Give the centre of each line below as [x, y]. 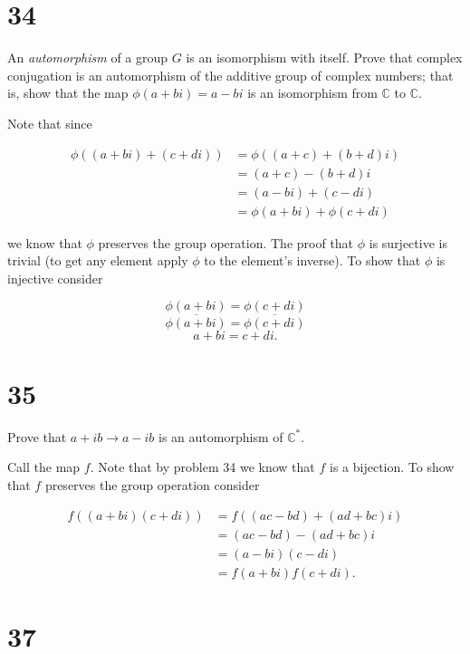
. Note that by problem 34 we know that [202, 467]
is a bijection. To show [392, 467]
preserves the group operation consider [152, 484]
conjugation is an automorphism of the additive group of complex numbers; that [230, 75]
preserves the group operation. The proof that [226, 242]
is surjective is [408, 242]
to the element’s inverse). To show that [312, 260]
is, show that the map [68, 93]
